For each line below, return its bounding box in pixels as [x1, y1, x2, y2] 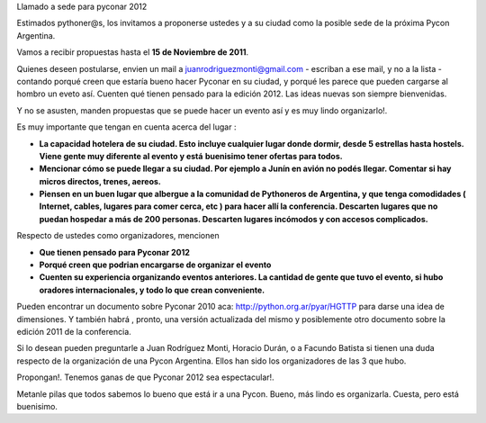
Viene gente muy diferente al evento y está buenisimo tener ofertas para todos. [39, 150, 343, 161]
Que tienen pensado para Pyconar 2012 [39, 247, 191, 257]
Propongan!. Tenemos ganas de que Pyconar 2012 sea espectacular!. [16, 372, 274, 382]
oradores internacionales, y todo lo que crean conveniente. [39, 284, 265, 295]
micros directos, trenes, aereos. [39, 175, 161, 186]
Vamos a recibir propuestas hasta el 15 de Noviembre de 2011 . [16, 47, 249, 58]
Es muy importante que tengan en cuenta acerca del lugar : [16, 121, 237, 132]
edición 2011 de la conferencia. [16, 326, 132, 337]
